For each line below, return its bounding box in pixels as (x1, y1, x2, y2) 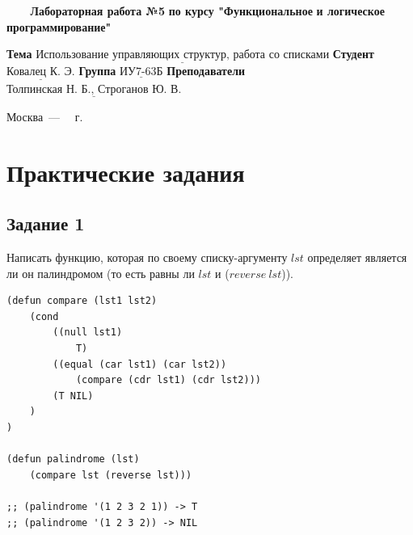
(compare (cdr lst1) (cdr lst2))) (75, 374, 261, 386)
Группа (78, 62, 116, 79)
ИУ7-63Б (119, 66, 163, 78)
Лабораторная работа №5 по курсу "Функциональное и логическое (30, 2, 385, 19)
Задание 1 (6, 211, 85, 236)
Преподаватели (166, 62, 246, 79)
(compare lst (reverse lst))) (29, 469, 192, 481)
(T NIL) (53, 390, 94, 402)
